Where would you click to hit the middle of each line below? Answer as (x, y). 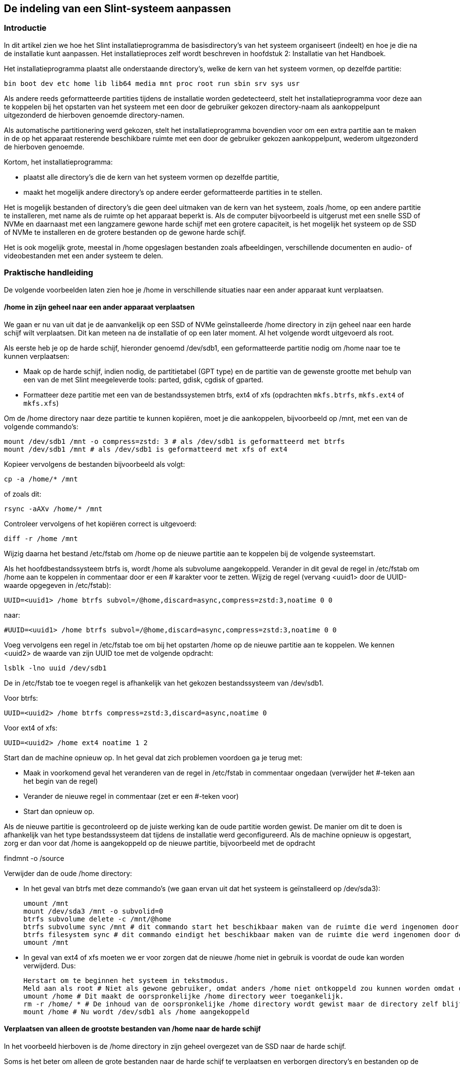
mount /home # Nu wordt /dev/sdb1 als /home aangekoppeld (136, 1012)
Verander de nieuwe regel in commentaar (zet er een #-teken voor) (131, 796)
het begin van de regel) (61, 781)
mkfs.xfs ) (41, 403)
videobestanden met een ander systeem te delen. (84, 255)
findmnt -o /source (34, 858)
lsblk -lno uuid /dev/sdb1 (55, 668)
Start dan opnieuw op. (59, 811)
